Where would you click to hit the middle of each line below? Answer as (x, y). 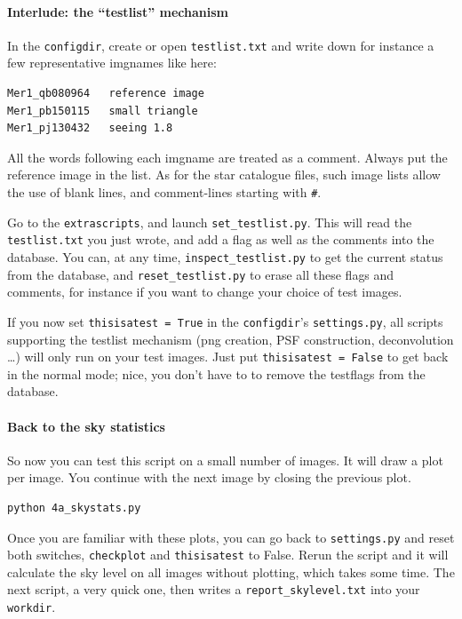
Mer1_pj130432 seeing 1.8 (90, 128)
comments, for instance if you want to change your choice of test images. (205, 292)
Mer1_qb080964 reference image (106, 94)
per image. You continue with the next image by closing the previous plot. (209, 477)
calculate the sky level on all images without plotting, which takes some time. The (231, 571)
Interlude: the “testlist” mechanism (118, 11)
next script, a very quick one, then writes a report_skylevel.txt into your (214, 589)
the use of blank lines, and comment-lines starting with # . (164, 192)
